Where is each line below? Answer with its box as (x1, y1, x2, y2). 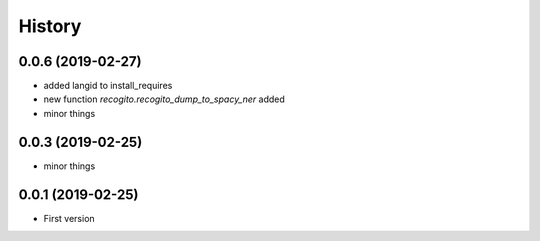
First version (43, 212, 95, 224)
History (18, 15, 82, 37)
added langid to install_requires (43, 80, 173, 92)
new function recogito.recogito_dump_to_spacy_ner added (43, 93, 285, 105)
